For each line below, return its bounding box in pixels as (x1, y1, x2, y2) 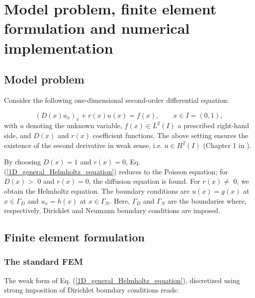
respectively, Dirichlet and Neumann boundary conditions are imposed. (4, 205, 221, 216)
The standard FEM (4, 255, 83, 268)
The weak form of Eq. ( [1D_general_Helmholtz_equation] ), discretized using (4, 275, 240, 285)
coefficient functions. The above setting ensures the (92, 130, 249, 140)
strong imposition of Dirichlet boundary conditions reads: (4, 285, 179, 295)
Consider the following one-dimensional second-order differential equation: (4, 94, 229, 105)
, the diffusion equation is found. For (88, 176, 200, 186)
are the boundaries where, (168, 195, 247, 206)
